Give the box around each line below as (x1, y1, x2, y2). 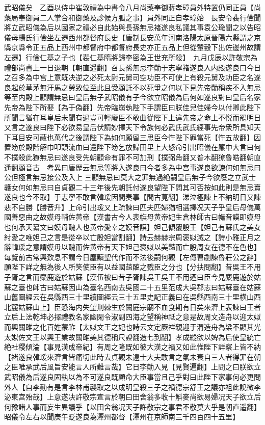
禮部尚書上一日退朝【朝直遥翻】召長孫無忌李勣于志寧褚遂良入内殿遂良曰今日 (4, 62, 261, 72)
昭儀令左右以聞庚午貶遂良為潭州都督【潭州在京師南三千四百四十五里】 (4, 411, 240, 422)
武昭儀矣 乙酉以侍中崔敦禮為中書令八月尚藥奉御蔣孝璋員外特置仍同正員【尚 (4, 2, 261, 12)
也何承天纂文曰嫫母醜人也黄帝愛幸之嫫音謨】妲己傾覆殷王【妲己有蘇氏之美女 (4, 222, 261, 232)
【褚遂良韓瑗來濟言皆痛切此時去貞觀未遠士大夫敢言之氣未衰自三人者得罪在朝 (4, 351, 261, 362)
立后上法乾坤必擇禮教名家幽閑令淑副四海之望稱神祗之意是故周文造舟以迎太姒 (4, 311, 261, 322)
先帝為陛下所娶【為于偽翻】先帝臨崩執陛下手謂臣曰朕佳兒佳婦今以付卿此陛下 (4, 101, 261, 112)
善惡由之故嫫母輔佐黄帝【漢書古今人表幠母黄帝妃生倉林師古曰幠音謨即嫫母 (11, 211, 261, 222)
